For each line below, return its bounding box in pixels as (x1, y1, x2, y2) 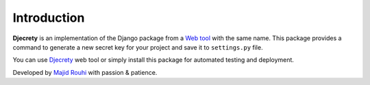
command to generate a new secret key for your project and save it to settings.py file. (12, 43, 263, 51)
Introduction (12, 10, 85, 25)
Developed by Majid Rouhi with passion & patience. (12, 68, 158, 76)
